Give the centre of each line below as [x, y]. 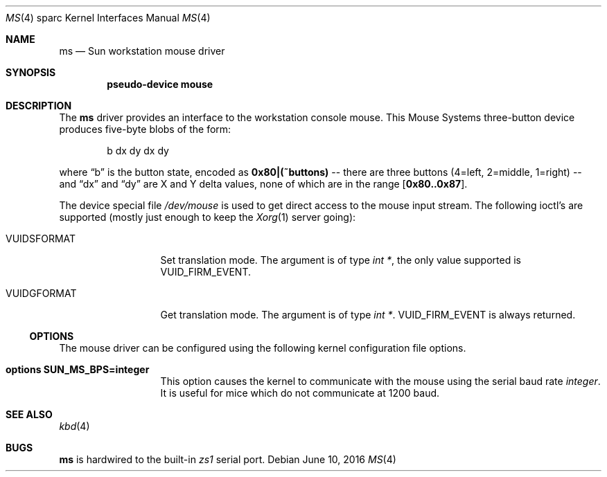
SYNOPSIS [31, 72]
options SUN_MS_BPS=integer [78, 369]
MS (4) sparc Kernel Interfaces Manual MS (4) [108, 18]
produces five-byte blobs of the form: [145, 129]
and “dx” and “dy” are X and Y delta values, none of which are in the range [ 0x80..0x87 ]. [263, 184]
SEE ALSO [29, 414]
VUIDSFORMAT [41, 238]
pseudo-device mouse [160, 84]
